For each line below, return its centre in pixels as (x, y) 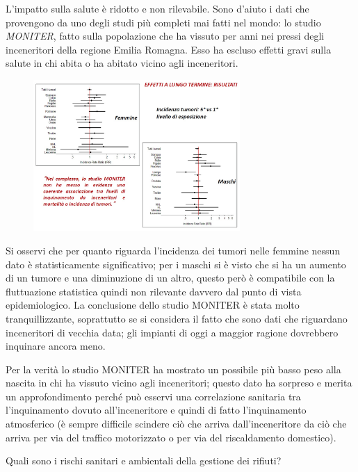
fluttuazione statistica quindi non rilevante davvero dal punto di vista (154, 291)
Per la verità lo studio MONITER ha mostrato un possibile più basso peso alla (173, 369)
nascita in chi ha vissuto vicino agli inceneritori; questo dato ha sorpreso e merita (179, 383)
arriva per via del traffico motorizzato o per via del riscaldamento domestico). (171, 437)
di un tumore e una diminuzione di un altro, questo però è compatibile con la (170, 278)
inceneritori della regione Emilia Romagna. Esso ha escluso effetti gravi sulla (169, 49)
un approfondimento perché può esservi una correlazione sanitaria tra (153, 396)
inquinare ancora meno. (56, 346)
